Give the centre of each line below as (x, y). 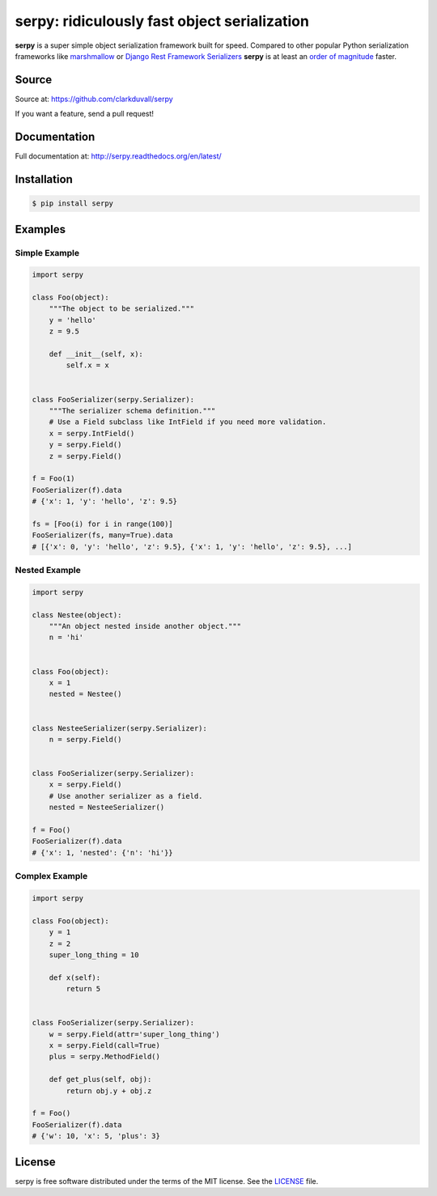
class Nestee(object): (77, 615)
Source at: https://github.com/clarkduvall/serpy (94, 99)
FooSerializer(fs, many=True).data (102, 535)
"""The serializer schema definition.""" (132, 410)
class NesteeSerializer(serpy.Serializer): (120, 728)
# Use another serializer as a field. (126, 796)
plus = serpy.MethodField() (105, 1057)
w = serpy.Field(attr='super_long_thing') (134, 1034)
